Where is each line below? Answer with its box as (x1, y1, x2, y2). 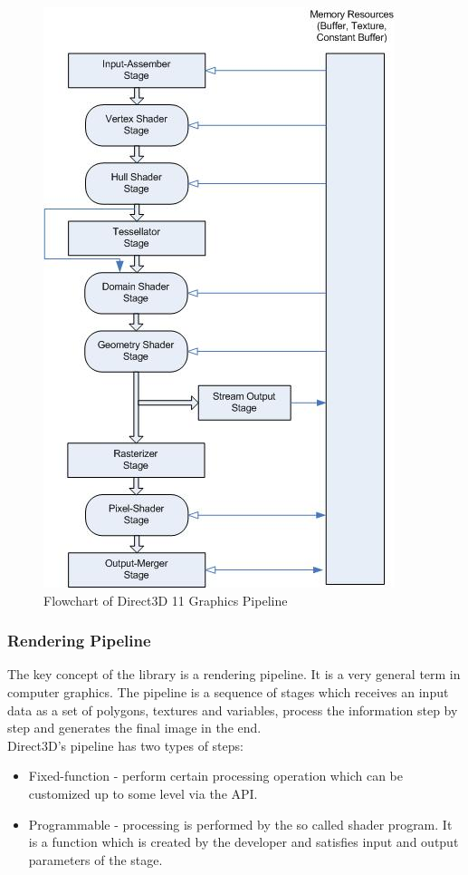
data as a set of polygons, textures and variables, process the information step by (7, 700, 458, 719)
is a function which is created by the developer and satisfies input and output (28, 832, 459, 851)
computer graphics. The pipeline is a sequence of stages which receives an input (7, 683, 449, 701)
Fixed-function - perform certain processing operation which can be (28, 766, 403, 785)
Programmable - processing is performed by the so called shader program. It (28, 814, 453, 833)
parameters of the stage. (28, 850, 163, 869)
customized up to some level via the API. (28, 783, 258, 802)
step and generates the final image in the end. (7, 718, 262, 737)
